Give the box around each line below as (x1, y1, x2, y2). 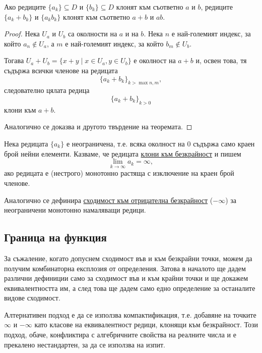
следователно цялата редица (4, 85, 90, 95)
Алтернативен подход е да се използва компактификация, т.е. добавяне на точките (4, 309, 256, 320)
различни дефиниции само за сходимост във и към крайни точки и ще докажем (4, 273, 248, 283)
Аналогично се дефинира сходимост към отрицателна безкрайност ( (4, 194, 213, 205)
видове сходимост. (4, 292, 60, 303)
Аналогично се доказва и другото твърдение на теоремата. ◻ (4, 121, 192, 132)
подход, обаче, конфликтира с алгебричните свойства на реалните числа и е (4, 329, 236, 340)
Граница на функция (4, 229, 107, 245)
